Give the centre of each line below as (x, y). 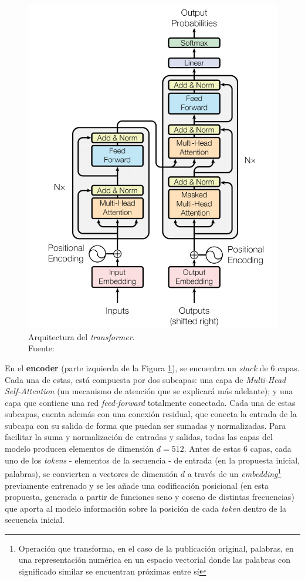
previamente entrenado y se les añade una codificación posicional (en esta (137, 485)
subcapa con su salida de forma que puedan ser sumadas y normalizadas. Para (145, 425)
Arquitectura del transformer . (82, 336)
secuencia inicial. (35, 520)
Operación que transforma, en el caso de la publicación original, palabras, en (156, 548)
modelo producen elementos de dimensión (79, 449)
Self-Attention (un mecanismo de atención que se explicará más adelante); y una (149, 391)
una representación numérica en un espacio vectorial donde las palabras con (155, 560)
